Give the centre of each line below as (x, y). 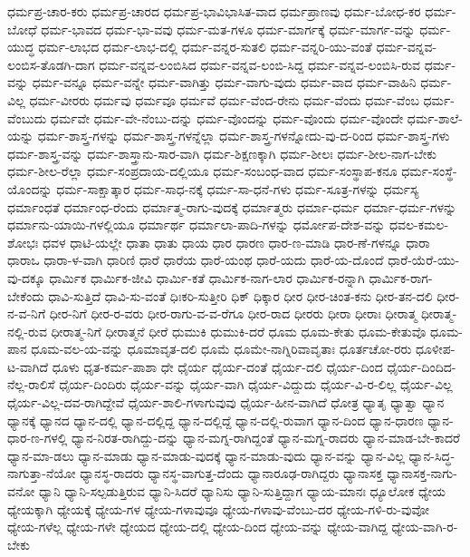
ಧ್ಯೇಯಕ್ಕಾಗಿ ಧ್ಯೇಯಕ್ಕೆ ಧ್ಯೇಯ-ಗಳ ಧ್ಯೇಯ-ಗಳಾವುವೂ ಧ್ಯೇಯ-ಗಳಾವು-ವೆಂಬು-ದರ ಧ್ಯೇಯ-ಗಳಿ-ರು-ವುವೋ (219, 508)
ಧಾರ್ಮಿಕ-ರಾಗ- (401, 277)
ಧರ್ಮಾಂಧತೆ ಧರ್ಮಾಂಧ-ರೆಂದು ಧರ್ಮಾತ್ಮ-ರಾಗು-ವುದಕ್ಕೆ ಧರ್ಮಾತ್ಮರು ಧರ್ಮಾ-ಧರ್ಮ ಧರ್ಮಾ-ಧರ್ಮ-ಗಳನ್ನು (232, 206)
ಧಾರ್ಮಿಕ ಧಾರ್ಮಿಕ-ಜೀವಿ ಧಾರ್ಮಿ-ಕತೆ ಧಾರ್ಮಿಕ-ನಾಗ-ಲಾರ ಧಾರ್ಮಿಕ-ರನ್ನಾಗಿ (207, 277)
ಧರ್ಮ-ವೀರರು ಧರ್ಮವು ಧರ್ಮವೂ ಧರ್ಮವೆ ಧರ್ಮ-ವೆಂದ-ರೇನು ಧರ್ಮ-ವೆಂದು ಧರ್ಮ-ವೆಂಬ (224, 99)
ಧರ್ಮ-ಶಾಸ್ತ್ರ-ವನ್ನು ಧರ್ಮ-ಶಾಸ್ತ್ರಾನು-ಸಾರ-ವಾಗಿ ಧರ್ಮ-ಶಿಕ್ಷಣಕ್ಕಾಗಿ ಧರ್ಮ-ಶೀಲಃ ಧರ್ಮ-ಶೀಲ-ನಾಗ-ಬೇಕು (222, 153)
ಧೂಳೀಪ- (436, 349)
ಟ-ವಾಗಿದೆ (28, 366)
